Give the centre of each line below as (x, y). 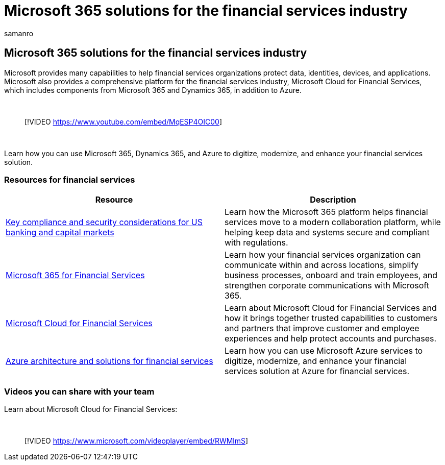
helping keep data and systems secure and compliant (327, 232)
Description (333, 200)
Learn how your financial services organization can (323, 255)
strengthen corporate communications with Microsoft (327, 286)
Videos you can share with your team (79, 391)
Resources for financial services (70, 179)
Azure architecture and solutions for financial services (109, 361)
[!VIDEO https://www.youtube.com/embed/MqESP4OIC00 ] (123, 121)
